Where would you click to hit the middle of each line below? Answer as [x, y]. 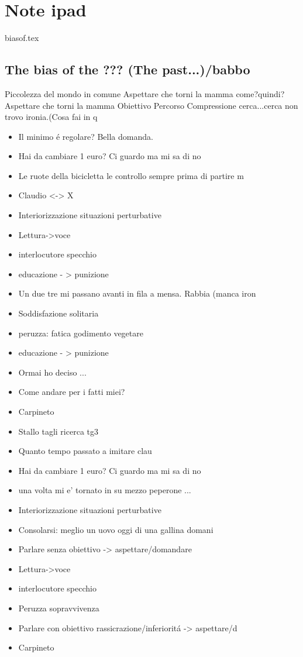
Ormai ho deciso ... [52, 372]
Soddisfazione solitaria [58, 313]
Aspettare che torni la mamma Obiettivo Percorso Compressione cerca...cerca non [151, 105]
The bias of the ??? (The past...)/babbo [128, 69]
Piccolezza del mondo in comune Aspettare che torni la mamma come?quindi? [145, 93]
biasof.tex [22, 38]
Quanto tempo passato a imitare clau [85, 451]
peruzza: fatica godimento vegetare [81, 333]
